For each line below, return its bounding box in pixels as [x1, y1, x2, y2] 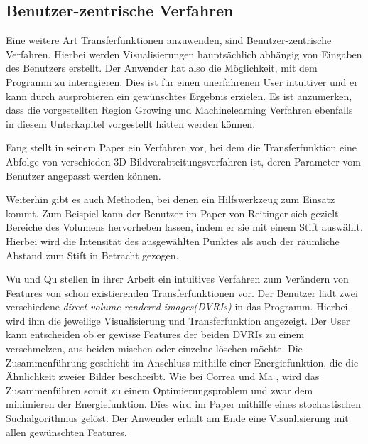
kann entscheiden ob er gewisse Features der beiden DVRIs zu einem [6, 327, 305, 342]
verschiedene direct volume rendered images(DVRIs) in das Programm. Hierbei [6, 299, 348, 314]
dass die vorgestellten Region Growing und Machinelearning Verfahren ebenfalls [6, 102, 353, 117]
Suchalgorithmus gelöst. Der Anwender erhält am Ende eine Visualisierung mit [6, 411, 349, 426]
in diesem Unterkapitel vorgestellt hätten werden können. [6, 116, 256, 131]
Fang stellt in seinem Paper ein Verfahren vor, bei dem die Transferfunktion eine [6, 140, 357, 155]
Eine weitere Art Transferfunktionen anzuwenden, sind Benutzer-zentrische [6, 33, 332, 48]
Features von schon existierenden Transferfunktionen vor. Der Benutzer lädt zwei [6, 285, 358, 300]
